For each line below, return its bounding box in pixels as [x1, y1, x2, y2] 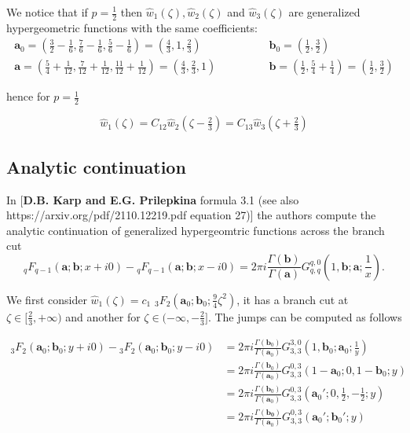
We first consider [6, 291, 87, 307]
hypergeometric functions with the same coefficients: [6, 19, 258, 35]
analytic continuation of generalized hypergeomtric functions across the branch [6, 222, 385, 238]
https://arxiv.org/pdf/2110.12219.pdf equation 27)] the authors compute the [6, 207, 376, 223]
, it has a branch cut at [236, 291, 349, 307]
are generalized [288, 4, 361, 20]
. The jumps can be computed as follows [207, 308, 402, 325]
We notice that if [6, 4, 88, 20]
